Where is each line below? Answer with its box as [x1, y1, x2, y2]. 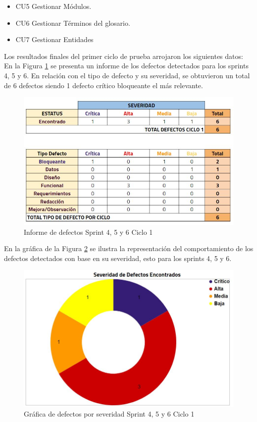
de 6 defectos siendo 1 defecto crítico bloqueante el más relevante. [4, 80, 203, 90]
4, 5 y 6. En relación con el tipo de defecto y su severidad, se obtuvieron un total [4, 70, 250, 80]
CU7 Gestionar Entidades [15, 34, 94, 45]
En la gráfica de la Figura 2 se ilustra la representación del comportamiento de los [4, 243, 254, 254]
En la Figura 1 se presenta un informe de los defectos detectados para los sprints [4, 60, 249, 71]
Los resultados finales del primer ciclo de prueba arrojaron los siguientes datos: [4, 51, 243, 61]
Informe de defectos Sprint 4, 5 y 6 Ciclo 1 [24, 226, 153, 237]
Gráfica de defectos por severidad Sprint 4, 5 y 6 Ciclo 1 [24, 409, 195, 419]
